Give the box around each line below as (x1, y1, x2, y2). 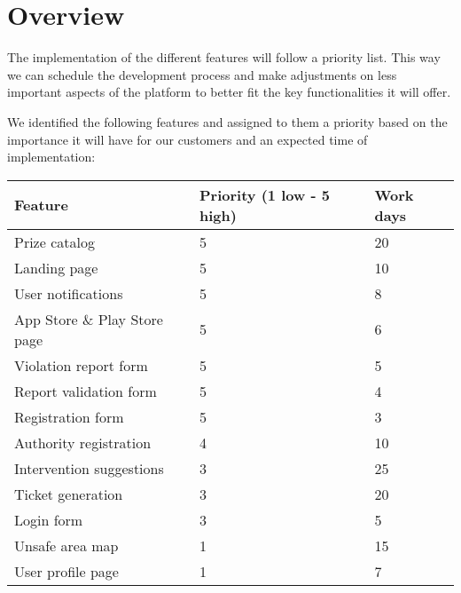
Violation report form (14, 354, 148, 376)
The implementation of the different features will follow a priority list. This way (7, 48, 441, 67)
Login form (14, 509, 83, 530)
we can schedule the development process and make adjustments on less (7, 65, 397, 83)
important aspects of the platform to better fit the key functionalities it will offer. (7, 83, 451, 101)
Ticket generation (14, 483, 123, 504)
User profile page (14, 560, 119, 581)
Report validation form (14, 380, 157, 401)
